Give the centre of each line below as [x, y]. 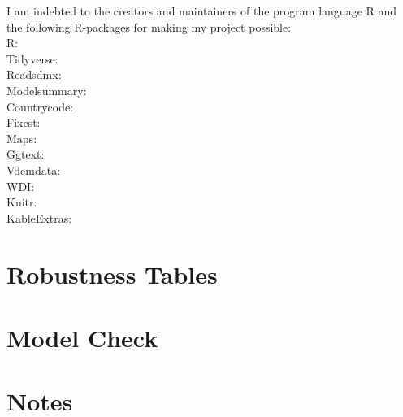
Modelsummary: [47, 90]
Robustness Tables [112, 274]
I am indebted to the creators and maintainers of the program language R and [202, 11]
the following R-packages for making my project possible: [149, 26]
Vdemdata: [34, 169]
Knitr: [22, 202]
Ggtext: [26, 154]
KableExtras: [39, 217]
